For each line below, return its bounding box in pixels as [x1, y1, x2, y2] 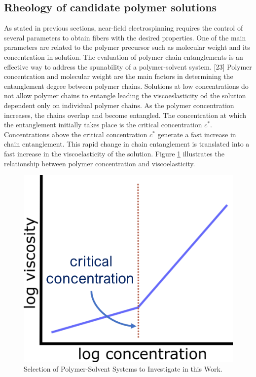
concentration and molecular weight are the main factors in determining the [4, 71, 233, 81]
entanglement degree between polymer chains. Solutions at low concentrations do [4, 80, 249, 91]
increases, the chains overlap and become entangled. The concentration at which [4, 110, 247, 120]
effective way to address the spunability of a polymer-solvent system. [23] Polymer [4, 61, 252, 72]
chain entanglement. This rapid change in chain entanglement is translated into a [4, 139, 250, 149]
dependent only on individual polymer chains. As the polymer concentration [4, 100, 234, 110]
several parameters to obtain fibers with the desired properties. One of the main [4, 32, 246, 42]
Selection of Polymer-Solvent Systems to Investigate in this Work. [24, 364, 222, 374]
